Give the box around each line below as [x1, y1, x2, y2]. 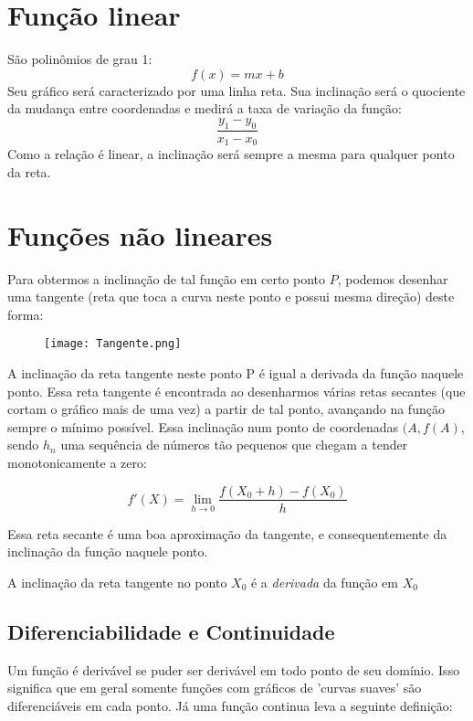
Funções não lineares [7, 216, 273, 253]
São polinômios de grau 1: [7, 49, 152, 69]
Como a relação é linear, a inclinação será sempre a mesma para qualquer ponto [7, 144, 455, 164]
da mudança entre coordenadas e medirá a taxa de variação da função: [7, 99, 402, 118]
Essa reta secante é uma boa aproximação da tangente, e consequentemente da [7, 524, 447, 543]
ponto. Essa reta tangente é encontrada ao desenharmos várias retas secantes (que [7, 381, 466, 400]
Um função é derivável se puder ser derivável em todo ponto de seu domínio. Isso [7, 660, 460, 679]
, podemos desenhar [337, 269, 448, 288]
